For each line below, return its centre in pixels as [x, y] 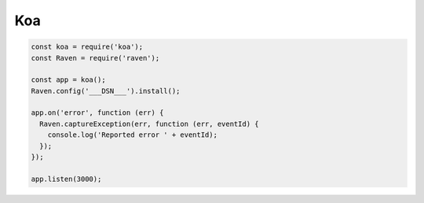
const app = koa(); [68, 80]
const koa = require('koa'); [87, 47]
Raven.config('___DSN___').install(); [106, 91]
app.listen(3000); [66, 179]
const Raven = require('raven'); [95, 58]
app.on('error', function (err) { [97, 113]
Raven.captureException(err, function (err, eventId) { [149, 124]
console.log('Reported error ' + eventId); [132, 135]
